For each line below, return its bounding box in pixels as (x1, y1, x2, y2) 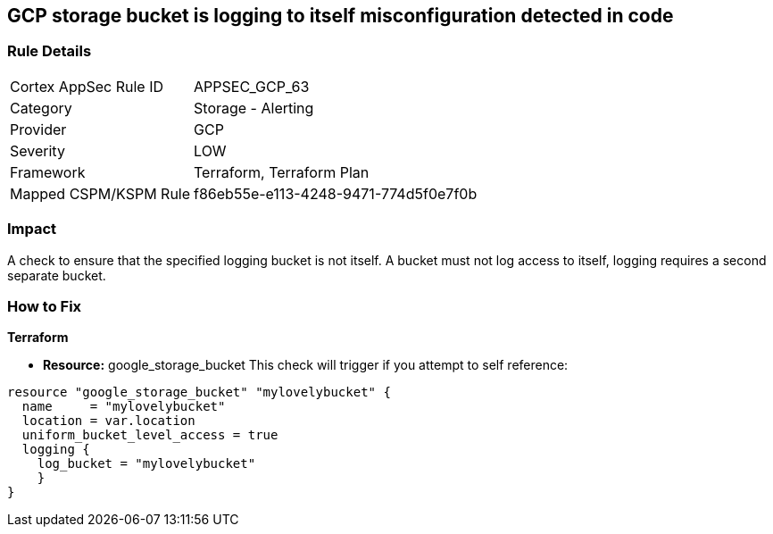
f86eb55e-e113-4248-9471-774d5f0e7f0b (194, 184, 478, 203)
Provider (10, 120, 67, 138)
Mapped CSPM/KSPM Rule (10, 184, 191, 203)
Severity (10, 141, 65, 160)
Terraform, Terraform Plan (194, 163, 370, 181)
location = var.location (21, 413, 195, 429)
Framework (10, 163, 86, 181)
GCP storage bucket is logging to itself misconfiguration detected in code (7, 4, 674, 27)
